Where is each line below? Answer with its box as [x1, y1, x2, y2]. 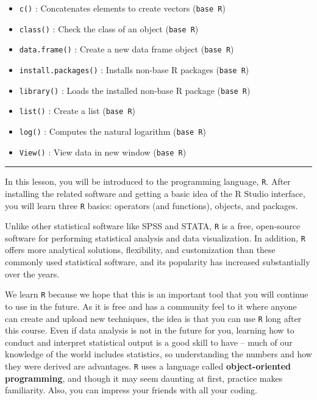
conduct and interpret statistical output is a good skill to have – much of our [5, 335, 293, 348]
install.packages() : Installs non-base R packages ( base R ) [19, 63, 249, 76]
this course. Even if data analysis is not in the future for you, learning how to [5, 324, 294, 337]
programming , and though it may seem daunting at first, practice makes [5, 371, 283, 384]
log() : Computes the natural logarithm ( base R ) [19, 124, 206, 137]
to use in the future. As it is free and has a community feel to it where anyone [5, 299, 297, 312]
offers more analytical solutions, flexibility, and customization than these [5, 243, 276, 256]
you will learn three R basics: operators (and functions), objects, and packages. [5, 199, 298, 212]
